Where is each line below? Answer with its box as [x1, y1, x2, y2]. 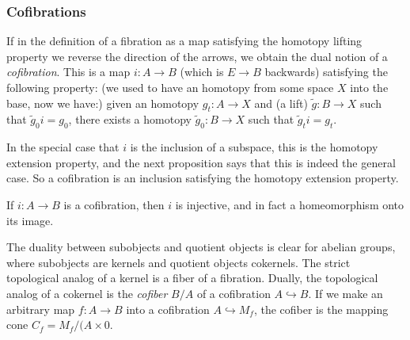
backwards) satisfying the [264, 63, 388, 80]
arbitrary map [6, 300, 75, 317]
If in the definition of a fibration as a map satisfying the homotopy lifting [6, 32, 363, 49]
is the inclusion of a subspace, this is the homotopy [130, 139, 378, 155]
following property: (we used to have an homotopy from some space [6, 79, 334, 95]
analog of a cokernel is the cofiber [6, 285, 168, 301]
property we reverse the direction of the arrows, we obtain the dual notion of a [6, 48, 388, 64]
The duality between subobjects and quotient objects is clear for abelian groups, [6, 239, 396, 255]
